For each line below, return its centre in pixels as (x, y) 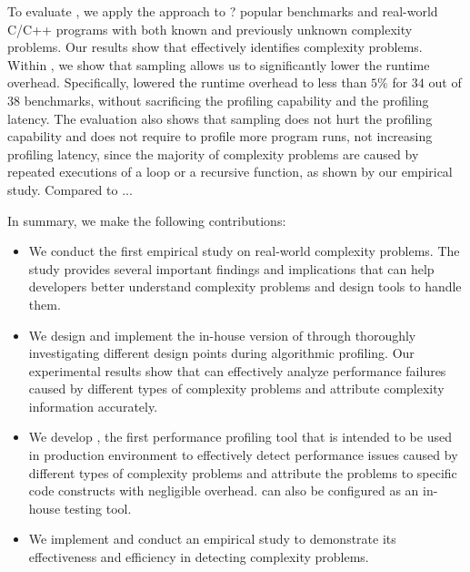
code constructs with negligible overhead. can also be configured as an (224, 490)
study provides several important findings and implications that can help (231, 268)
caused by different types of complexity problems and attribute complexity (236, 388)
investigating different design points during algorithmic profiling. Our (221, 353)
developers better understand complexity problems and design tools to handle (245, 286)
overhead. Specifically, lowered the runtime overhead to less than (187, 82)
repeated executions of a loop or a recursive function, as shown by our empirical (230, 172)
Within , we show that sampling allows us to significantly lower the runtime (219, 64)
